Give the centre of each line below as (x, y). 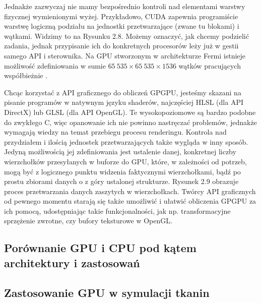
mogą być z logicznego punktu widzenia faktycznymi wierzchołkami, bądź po (122, 171)
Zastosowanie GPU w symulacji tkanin (107, 292)
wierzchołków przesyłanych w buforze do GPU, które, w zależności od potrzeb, (125, 161)
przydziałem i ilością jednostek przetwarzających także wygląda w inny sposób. (126, 141)
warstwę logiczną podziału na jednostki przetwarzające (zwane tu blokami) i (122, 26)
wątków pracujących (210, 65)
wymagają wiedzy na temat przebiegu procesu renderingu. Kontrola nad (115, 132)
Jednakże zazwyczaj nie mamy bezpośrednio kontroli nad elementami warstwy (125, 6)
